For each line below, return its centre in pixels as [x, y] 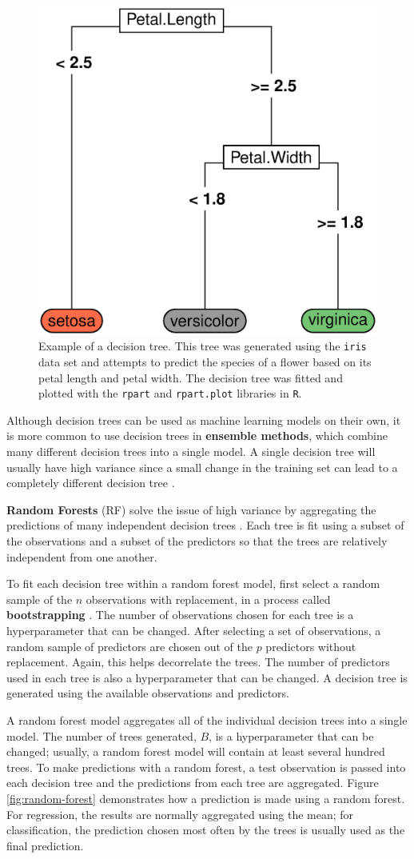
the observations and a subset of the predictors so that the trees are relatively [197, 541]
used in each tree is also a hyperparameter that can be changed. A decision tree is [207, 677]
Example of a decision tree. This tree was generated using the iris [203, 346]
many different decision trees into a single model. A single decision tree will [191, 451]
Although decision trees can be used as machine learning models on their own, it [204, 420]
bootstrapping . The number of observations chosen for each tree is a [180, 615]
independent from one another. [82, 556]
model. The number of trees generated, [102, 735]
